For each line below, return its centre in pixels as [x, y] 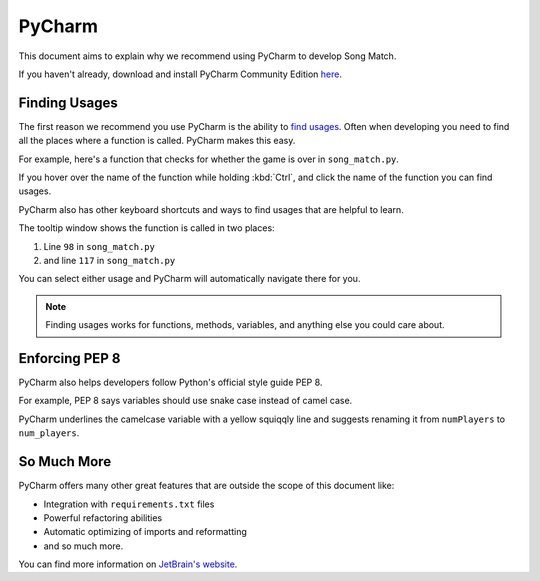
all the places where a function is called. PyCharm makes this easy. [157, 141]
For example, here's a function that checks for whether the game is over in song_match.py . [209, 159]
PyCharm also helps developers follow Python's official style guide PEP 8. [170, 382]
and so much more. [83, 546]
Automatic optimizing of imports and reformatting [145, 532]
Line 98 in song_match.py [99, 246]
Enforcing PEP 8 [69, 358]
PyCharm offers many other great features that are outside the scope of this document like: [206, 486]
